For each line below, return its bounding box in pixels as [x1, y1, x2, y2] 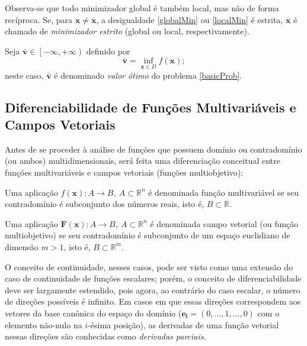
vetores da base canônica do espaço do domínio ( [5, 306, 182, 319]
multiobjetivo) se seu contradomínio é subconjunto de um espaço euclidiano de [5, 229, 290, 241]
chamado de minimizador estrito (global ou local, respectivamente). [5, 25, 250, 37]
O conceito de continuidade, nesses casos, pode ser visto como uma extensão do [5, 260, 293, 273]
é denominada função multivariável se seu [148, 186, 299, 198]
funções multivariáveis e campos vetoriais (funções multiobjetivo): [5, 166, 244, 178]
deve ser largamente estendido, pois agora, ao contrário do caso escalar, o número [5, 283, 300, 296]
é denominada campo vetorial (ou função [150, 217, 299, 229]
